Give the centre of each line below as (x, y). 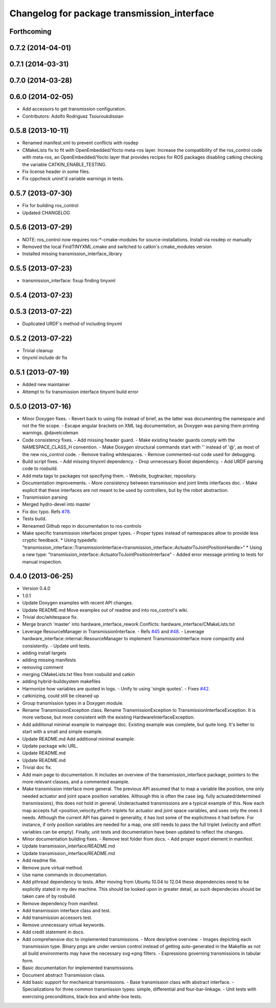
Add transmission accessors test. (57, 917)
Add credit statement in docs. (53, 932)
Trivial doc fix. (37, 768)
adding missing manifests (49, 660)
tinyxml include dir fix (45, 357)
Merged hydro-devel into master (56, 504)
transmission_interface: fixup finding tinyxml (69, 281)
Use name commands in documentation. (65, 875)
